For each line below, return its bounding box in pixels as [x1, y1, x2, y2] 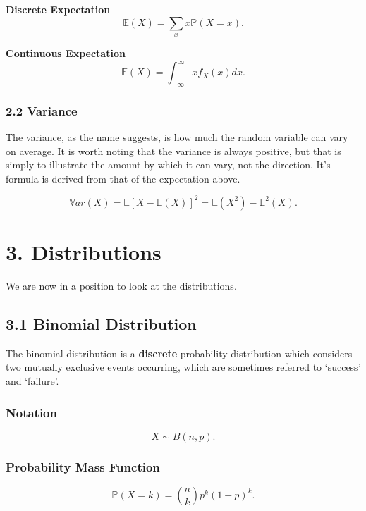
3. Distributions [6, 238, 161, 266]
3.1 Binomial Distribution [6, 313, 197, 335]
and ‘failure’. [6, 374, 59, 388]
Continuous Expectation [6, 45, 126, 60]
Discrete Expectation [6, 2, 111, 16]
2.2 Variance [6, 101, 78, 119]
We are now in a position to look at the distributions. [6, 278, 237, 293]
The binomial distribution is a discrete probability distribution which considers [6, 345, 353, 360]
